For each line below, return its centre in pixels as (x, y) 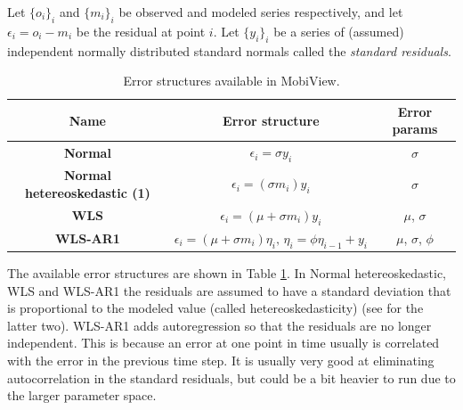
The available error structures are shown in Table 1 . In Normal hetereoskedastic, (227, 273)
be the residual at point (141, 31)
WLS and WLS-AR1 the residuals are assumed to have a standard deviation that (229, 290)
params (415, 129)
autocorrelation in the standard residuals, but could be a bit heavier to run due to (231, 377)
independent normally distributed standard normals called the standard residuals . (229, 50)
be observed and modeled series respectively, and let (261, 12)
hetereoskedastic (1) (88, 192)
